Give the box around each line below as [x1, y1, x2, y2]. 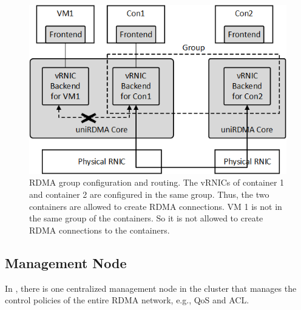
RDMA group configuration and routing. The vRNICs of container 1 [29, 176, 285, 189]
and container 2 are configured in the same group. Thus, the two [29, 187, 269, 200]
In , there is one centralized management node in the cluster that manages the [5, 281, 297, 294]
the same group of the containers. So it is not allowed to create [29, 212, 263, 224]
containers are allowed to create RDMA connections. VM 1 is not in [29, 200, 282, 212]
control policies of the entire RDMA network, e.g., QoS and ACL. [5, 294, 249, 306]
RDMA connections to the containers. [29, 223, 170, 236]
